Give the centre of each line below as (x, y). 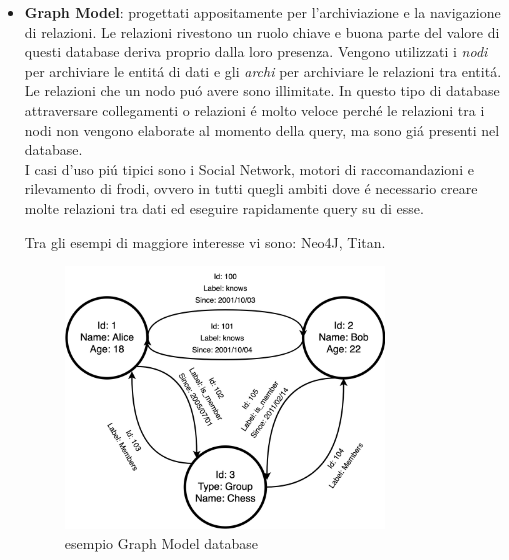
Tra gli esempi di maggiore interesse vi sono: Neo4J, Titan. (205, 241)
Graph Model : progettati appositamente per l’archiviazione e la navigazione (262, 12)
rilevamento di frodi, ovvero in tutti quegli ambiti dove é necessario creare (251, 188)
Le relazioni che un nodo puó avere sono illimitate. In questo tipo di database (262, 90)
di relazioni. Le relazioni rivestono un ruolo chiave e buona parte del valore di (262, 31)
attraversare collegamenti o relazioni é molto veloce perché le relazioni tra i (254, 109)
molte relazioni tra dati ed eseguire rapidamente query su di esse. (224, 207)
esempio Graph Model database (161, 542)
